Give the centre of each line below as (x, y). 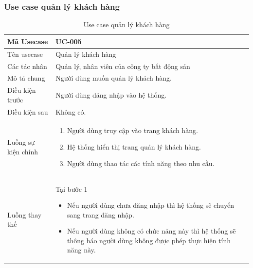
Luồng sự (21, 142)
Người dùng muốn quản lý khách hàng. (114, 78)
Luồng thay (25, 214)
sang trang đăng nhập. (100, 214)
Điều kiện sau (28, 111)
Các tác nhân (27, 66)
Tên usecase (25, 54)
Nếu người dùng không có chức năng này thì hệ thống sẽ (151, 231)
